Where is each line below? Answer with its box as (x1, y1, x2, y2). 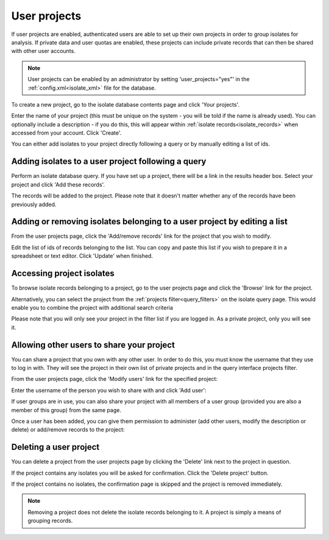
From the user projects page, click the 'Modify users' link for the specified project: (11, 375, 218, 383)
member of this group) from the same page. (11, 406, 122, 414)
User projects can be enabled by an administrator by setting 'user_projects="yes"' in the (27, 76, 250, 83)
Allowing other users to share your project (11, 339, 175, 350)
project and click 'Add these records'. (11, 180, 105, 188)
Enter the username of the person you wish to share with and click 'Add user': (11, 386, 207, 394)
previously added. (11, 201, 57, 208)
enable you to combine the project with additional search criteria (11, 304, 174, 311)
